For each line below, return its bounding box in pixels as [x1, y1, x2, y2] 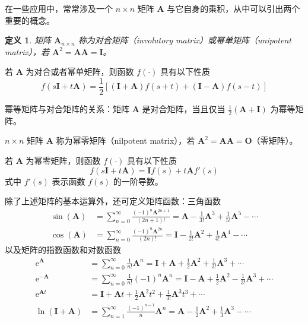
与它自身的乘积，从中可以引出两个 [167, 2, 300, 14]
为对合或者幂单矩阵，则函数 [26, 65, 134, 78]
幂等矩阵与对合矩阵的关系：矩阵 [5, 103, 129, 115]
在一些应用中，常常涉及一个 [5, 2, 113, 14]
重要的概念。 [5, 14, 55, 26]
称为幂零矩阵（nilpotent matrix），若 [56, 134, 195, 147]
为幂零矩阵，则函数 [26, 154, 101, 167]
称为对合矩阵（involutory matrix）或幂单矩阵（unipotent [78, 34, 291, 46]
